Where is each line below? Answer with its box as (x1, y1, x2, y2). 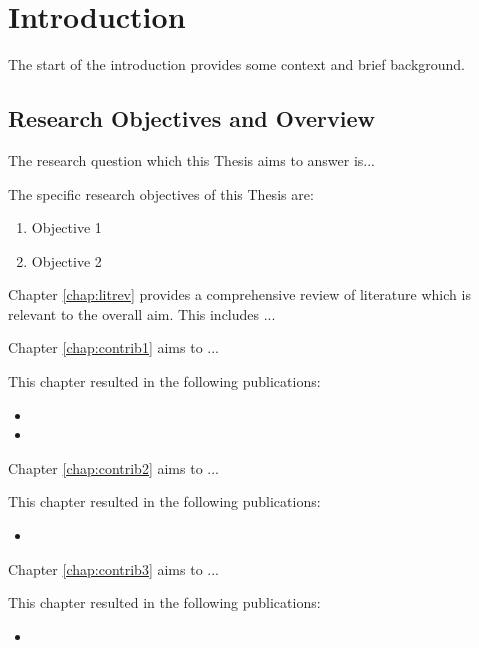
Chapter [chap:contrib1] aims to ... (8, 337, 219, 358)
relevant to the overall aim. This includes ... (8, 303, 276, 324)
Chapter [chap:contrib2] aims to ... (8, 457, 219, 478)
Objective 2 (31, 250, 102, 271)
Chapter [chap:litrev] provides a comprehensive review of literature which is (8, 284, 471, 305)
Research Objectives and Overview (8, 103, 376, 134)
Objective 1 (31, 217, 102, 238)
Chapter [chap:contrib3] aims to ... (8, 558, 219, 579)
